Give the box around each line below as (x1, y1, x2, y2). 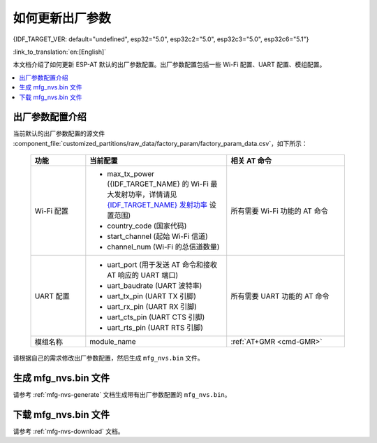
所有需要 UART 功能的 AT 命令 (230, 291, 330, 301)
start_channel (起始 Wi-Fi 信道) (107, 231, 209, 241)
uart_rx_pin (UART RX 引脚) (107, 302, 197, 312)
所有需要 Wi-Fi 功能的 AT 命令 (230, 206, 328, 216)
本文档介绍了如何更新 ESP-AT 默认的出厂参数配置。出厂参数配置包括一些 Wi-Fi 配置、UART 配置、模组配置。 (13, 60, 326, 69)
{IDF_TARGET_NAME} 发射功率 (107, 200, 208, 210)
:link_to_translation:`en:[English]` (13, 48, 107, 56)
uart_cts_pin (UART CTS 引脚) (107, 312, 205, 322)
